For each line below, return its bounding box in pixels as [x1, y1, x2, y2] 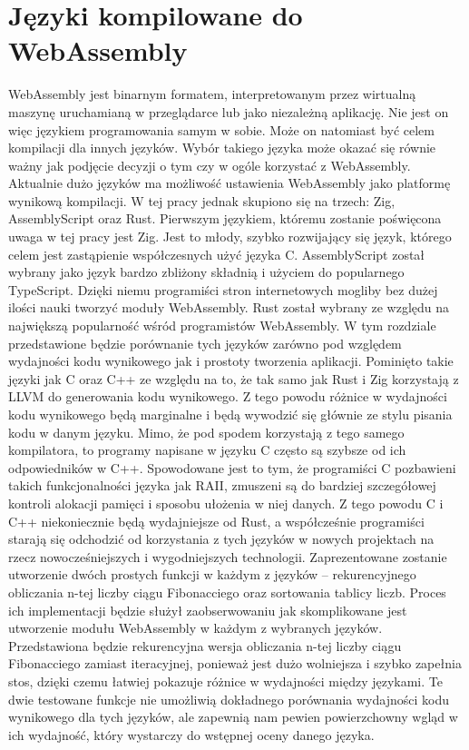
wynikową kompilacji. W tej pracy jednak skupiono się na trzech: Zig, [8, 191, 396, 210]
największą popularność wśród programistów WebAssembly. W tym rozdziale [8, 316, 436, 335]
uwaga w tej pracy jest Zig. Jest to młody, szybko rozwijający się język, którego [8, 227, 452, 246]
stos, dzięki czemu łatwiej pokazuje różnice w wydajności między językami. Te [8, 671, 443, 690]
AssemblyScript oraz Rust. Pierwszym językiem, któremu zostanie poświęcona [8, 209, 442, 228]
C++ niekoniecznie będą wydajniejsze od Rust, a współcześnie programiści [8, 511, 425, 530]
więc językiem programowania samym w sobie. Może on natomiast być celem [8, 120, 435, 139]
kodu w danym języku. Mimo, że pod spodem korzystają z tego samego [8, 422, 405, 441]
